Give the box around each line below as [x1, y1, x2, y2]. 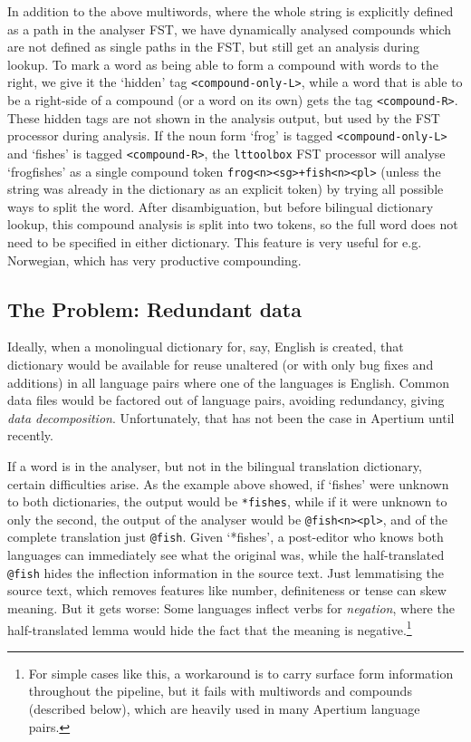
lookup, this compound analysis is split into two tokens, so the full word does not [7, 215, 458, 234]
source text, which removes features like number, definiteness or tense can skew [7, 581, 447, 600]
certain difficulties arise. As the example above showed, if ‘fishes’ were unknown [7, 474, 449, 493]
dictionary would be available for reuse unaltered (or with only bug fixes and [7, 355, 434, 374]
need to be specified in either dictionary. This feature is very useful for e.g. [7, 233, 422, 252]
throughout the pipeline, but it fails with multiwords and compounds [28, 681, 412, 700]
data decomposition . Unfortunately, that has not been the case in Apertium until [7, 408, 455, 427]
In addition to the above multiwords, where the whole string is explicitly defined [7, 2, 454, 20]
